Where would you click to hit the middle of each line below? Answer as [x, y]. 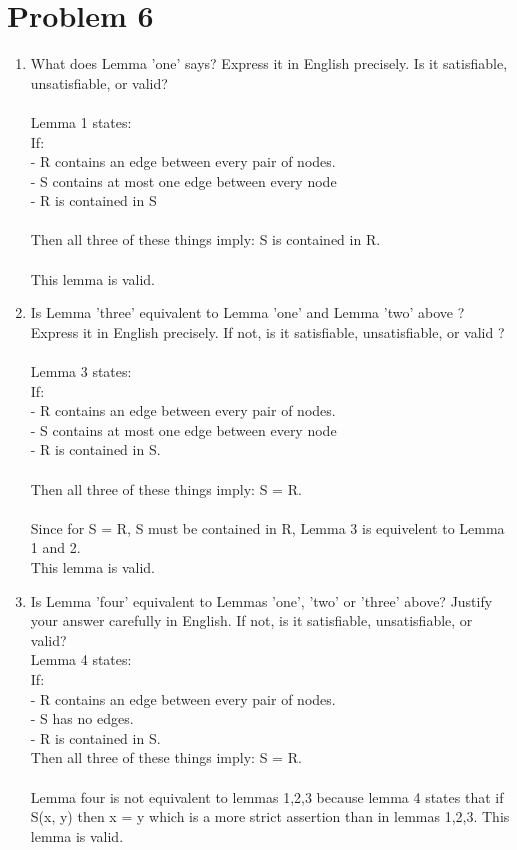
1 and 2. [55, 547]
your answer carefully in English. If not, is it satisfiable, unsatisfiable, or [251, 620]
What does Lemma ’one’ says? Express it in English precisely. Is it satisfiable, [269, 63]
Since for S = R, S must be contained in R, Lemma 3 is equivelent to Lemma [267, 527]
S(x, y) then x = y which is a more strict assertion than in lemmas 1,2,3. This [270, 816]
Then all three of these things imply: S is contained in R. [205, 239]
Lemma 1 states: [81, 121]
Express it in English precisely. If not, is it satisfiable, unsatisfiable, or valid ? [267, 331]
